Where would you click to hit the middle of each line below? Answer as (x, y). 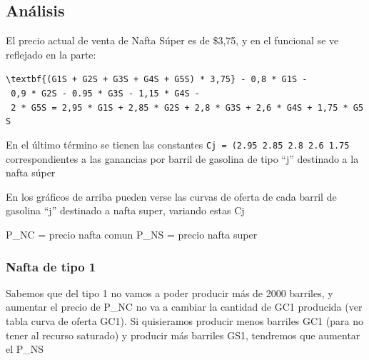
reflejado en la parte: (51, 54)
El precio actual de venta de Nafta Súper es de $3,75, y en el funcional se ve (172, 40)
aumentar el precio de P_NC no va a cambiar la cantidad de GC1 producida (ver (184, 307)
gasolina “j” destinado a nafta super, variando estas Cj (125, 210)
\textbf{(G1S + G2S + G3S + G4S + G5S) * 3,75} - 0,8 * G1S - (157, 80)
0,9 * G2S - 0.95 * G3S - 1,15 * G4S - (106, 94)
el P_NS (25, 349)
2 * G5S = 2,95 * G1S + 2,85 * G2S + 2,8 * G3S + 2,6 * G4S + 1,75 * (180, 107)
